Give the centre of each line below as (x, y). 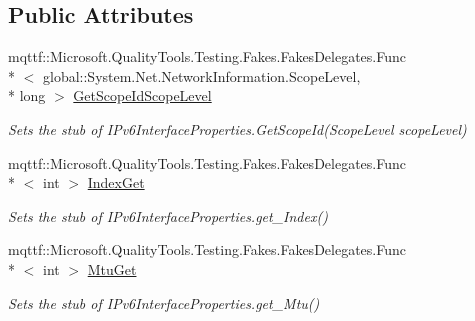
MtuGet (112, 268)
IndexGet (116, 182)
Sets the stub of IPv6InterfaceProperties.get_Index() (168, 215)
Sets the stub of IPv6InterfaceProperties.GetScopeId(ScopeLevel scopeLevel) (237, 128)
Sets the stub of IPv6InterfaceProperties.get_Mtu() (164, 302)
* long (27, 95)
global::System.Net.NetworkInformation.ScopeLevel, (201, 75)
